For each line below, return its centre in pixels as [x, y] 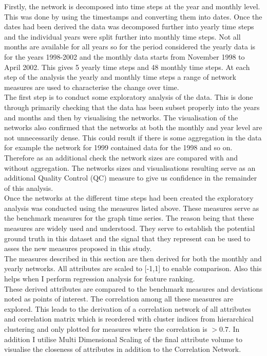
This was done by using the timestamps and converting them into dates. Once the [133, 16]
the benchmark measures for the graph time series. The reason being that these [129, 218]
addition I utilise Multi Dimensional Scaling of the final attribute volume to [123, 339]
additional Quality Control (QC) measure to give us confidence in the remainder [131, 178]
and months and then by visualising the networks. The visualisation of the [121, 117]
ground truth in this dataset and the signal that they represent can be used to [127, 238]
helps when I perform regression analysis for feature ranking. [100, 279]
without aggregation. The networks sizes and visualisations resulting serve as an [130, 167]
